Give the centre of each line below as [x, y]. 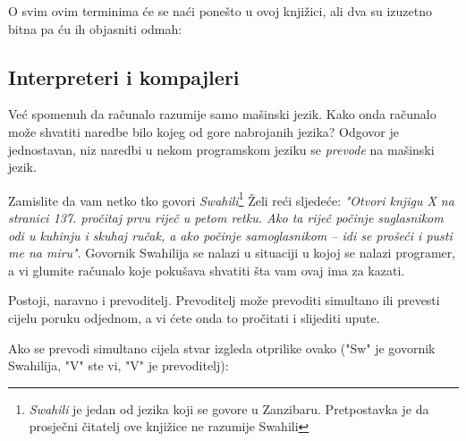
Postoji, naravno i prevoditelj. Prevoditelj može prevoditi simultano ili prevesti [224, 300]
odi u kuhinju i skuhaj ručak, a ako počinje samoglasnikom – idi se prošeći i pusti [230, 235]
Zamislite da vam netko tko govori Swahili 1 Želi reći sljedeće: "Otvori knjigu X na [231, 199]
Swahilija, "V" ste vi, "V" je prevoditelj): [119, 365]
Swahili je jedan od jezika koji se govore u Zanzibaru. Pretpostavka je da [229, 408]
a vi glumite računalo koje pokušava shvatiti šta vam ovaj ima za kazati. [207, 270]
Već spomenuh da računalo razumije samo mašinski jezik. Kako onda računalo [222, 114]
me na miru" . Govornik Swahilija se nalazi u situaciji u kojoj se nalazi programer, [232, 253]
